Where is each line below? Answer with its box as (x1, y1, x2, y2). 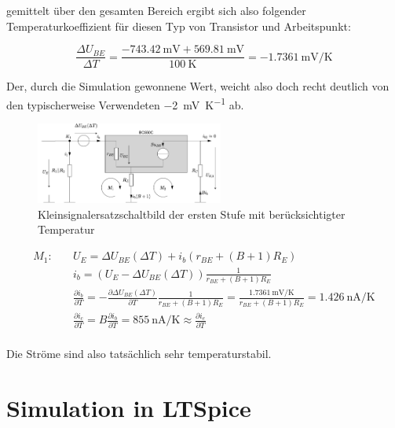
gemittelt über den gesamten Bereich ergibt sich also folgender (6, 2, 306, 18)
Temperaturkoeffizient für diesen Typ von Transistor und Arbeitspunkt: (6, 17, 351, 34)
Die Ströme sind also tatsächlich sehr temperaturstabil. (6, 345, 272, 361)
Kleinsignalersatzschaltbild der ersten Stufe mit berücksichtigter (38, 205, 346, 222)
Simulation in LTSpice (6, 391, 251, 423)
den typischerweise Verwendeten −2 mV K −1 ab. (6, 94, 244, 113)
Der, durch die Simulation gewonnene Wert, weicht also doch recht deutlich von (6, 78, 390, 94)
